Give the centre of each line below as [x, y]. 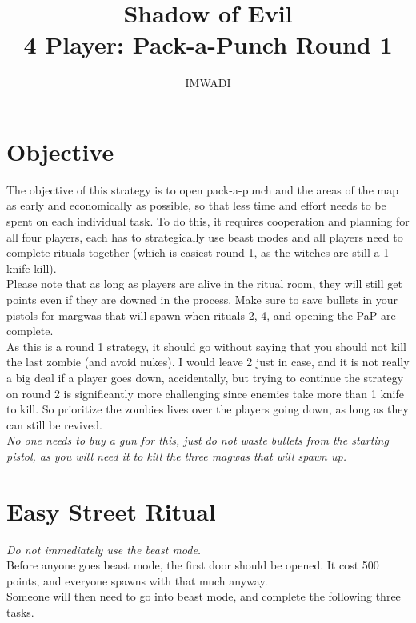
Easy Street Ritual [111, 511]
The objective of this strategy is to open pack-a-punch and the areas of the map [202, 189]
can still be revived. [54, 424]
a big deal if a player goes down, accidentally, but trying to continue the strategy [205, 377]
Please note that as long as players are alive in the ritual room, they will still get [204, 284]
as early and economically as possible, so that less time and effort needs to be [196, 205]
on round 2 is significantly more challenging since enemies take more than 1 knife [206, 393]
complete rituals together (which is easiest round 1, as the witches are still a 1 [198, 252]
